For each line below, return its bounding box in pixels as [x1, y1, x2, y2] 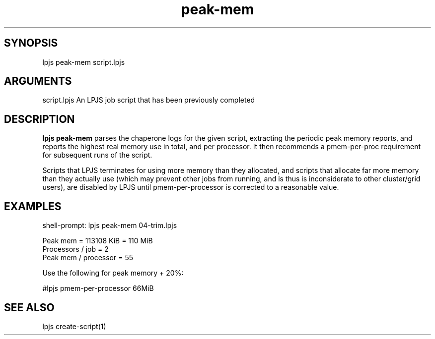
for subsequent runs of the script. [42, 151, 152, 160]
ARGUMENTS [4, 75, 72, 88]
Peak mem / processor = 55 [42, 253, 134, 262]
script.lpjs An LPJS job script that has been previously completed [42, 96, 255, 105]
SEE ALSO [4, 301, 55, 314]
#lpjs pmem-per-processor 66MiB [42, 284, 154, 293]
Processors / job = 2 [42, 245, 109, 254]
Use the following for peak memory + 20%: [42, 269, 184, 278]
